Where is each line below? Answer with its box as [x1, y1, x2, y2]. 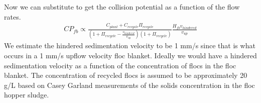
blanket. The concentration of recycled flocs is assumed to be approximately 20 [4, 70, 247, 80]
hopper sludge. [4, 89, 49, 100]
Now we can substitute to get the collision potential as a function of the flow [4, 2, 240, 12]
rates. [4, 11, 21, 22]
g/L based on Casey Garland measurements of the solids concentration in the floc [4, 79, 255, 90]
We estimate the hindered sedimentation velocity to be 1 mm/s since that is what [4, 40, 255, 51]
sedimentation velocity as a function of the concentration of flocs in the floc [4, 60, 236, 70]
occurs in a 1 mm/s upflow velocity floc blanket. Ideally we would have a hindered [4, 50, 257, 61]
